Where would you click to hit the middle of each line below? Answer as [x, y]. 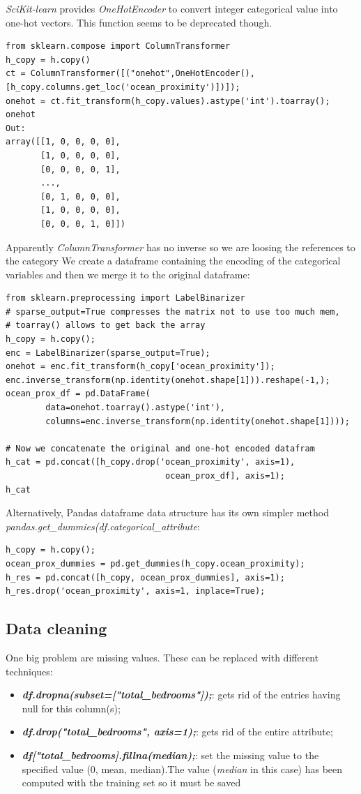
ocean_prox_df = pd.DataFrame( [78, 394]
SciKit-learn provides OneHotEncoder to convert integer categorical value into [172, 8]
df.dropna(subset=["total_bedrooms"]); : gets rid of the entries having [181, 695]
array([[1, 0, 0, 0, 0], [63, 142]
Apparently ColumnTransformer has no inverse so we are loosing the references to [180, 247]
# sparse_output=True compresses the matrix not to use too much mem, [173, 312]
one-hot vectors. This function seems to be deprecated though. [139, 22]
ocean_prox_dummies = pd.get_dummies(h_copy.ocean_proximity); [155, 563]
